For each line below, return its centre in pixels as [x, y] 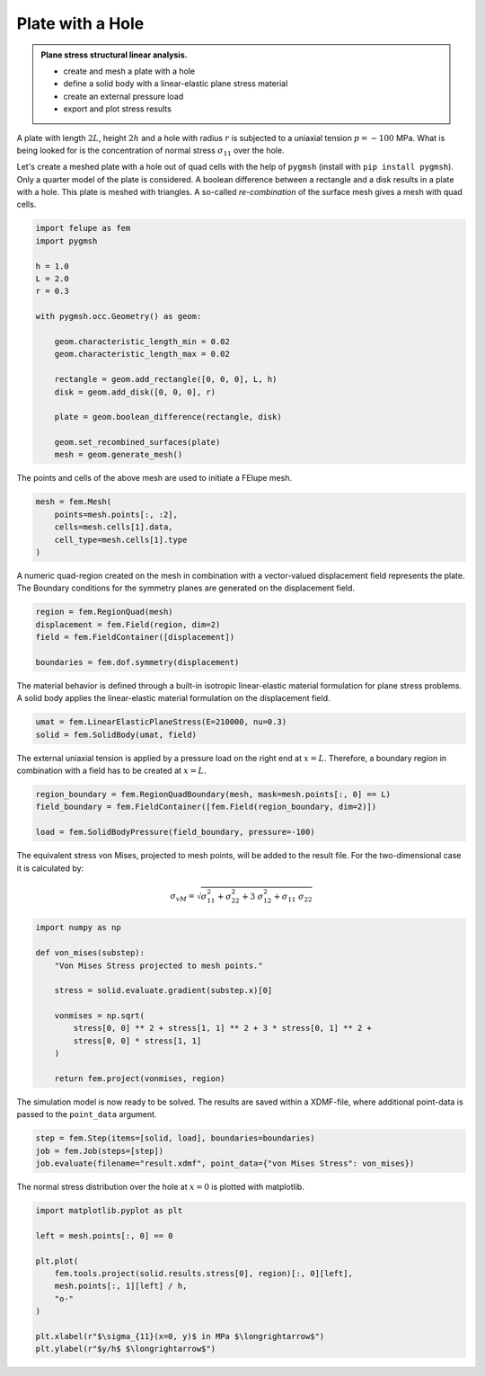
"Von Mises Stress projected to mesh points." [159, 965]
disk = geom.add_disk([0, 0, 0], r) [135, 392]
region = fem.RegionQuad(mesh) [105, 612]
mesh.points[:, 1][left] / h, [121, 1286]
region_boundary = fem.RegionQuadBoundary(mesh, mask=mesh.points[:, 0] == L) [213, 795]
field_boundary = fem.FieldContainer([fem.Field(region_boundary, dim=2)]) [206, 807]
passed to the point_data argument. [87, 1114]
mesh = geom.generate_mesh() [119, 455]
